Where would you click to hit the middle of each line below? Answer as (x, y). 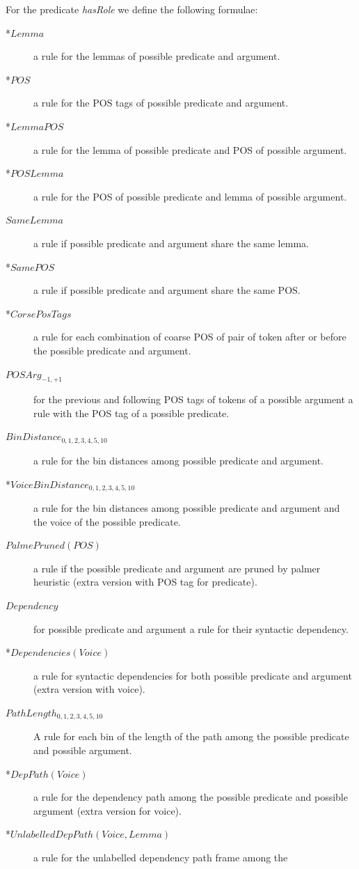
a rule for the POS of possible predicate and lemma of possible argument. (190, 196)
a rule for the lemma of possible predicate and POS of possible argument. (190, 149)
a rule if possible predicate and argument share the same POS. (167, 290)
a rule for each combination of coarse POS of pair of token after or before (190, 337)
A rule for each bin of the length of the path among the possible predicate (191, 736)
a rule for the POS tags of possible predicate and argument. (161, 103)
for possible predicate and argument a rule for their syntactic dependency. (191, 628)
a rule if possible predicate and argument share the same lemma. (171, 243)
